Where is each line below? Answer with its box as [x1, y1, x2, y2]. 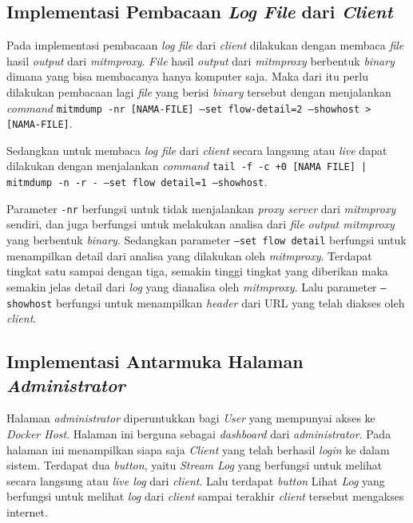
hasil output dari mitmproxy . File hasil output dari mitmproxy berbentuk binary [6, 52, 395, 69]
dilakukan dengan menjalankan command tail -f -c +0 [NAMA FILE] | [6, 157, 367, 174]
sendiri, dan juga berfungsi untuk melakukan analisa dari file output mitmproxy [6, 216, 395, 232]
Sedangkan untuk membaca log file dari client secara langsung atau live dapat [6, 141, 387, 158]
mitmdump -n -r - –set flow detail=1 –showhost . [6, 173, 268, 190]
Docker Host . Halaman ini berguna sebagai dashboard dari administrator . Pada [6, 425, 391, 442]
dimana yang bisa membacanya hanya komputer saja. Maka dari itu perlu [6, 68, 368, 85]
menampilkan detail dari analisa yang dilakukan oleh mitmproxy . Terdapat [6, 247, 372, 263]
